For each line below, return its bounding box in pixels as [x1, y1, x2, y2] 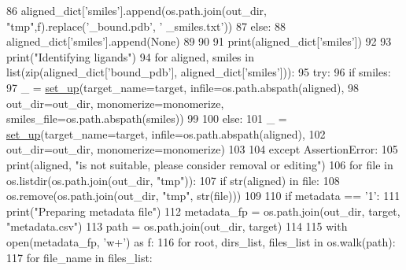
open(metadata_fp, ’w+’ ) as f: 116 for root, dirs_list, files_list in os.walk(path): [6, 233, 396, 250]
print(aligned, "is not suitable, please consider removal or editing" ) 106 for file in [6, 156, 393, 172]
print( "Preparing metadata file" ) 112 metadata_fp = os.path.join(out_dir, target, [6, 202, 400, 219]
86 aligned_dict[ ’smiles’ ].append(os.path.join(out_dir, [6, 2, 267, 18]
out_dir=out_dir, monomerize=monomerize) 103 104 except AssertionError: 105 [6, 141, 398, 157]
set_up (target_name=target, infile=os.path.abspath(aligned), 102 [6, 125, 326, 142]
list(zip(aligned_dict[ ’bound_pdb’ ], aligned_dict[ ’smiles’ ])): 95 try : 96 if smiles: [6, 64, 391, 80]
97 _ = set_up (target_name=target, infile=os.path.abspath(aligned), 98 [6, 79, 359, 95]
